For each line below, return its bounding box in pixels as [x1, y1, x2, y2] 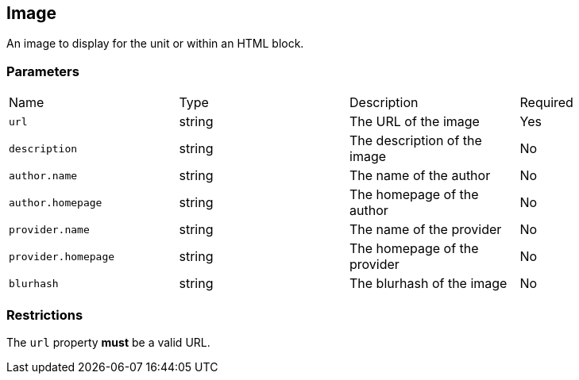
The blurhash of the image [349, 275, 508, 292]
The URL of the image [349, 113, 480, 130]
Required [519, 94, 573, 111]
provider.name [9, 223, 90, 236]
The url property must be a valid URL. [6, 335, 210, 349]
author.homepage [9, 196, 102, 209]
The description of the [349, 132, 482, 149]
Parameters [6, 63, 79, 79]
